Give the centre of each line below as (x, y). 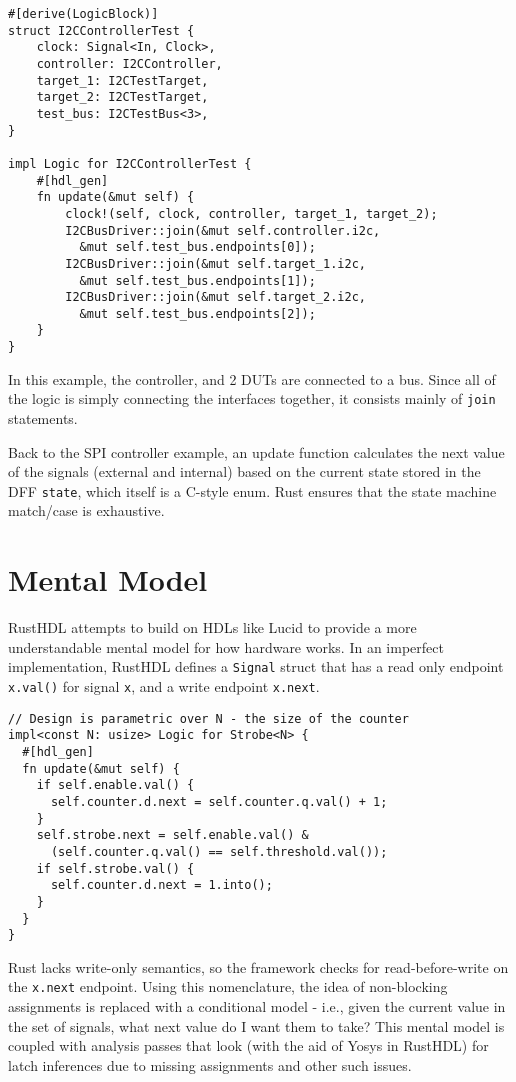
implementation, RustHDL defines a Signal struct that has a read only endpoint (256, 666)
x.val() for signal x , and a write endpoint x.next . (164, 686)
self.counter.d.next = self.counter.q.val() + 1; (219, 801)
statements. (43, 418)
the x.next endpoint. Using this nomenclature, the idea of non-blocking (228, 986)
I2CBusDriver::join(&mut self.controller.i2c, (223, 230)
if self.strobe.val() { (115, 868)
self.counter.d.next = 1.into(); (161, 885)
